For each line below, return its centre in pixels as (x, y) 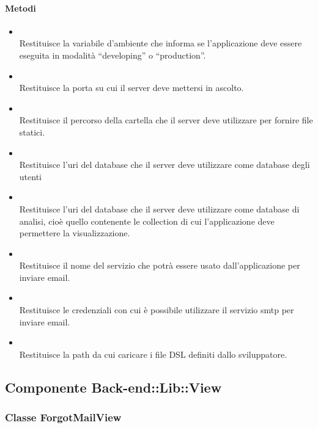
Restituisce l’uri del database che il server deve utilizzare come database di (159, 209)
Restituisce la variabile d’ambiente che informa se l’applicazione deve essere (161, 43)
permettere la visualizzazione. (75, 233)
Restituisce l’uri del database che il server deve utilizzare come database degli (165, 165)
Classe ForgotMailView (63, 417)
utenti (30, 176)
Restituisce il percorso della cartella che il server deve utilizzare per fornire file (166, 120)
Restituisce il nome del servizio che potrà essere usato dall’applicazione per (160, 265)
